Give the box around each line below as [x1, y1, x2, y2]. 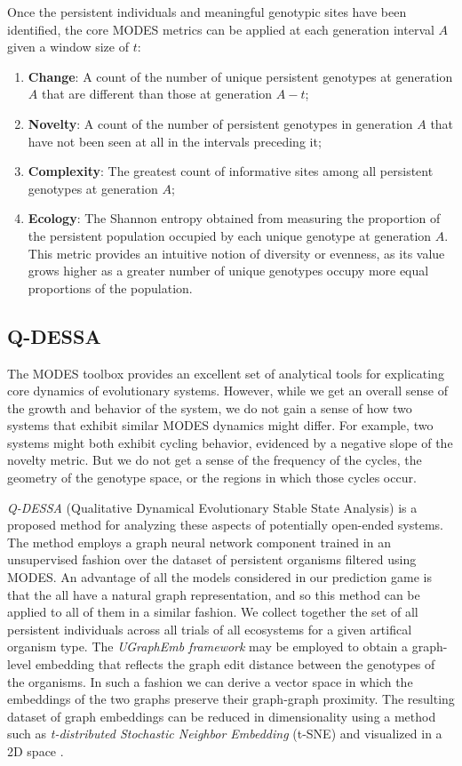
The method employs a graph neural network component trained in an [7, 532, 391, 551]
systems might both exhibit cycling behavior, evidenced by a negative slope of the [7, 433, 453, 451]
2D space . [7, 741, 64, 760]
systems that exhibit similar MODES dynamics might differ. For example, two [7, 416, 434, 435]
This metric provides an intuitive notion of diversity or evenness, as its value [28, 243, 445, 262]
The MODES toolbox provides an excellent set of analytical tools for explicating [7, 363, 444, 382]
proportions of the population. [28, 278, 193, 297]
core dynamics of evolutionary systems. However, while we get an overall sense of [7, 381, 448, 400]
